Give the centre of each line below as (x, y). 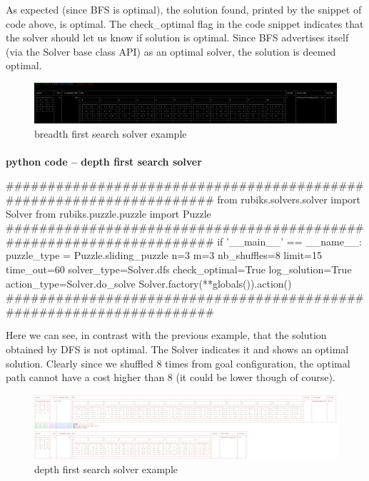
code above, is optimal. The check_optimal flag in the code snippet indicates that (185, 23)
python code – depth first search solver (104, 161)
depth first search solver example (106, 469)
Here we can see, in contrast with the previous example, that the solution (166, 335)
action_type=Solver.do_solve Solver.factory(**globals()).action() (149, 283)
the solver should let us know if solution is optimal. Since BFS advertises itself (177, 37)
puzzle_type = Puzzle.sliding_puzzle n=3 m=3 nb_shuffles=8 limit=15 (164, 255)
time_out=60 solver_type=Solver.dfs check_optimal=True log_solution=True (179, 269)
